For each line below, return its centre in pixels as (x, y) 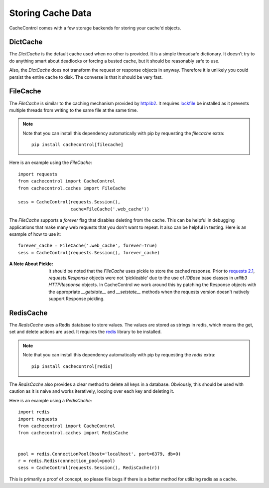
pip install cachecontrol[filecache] (78, 145)
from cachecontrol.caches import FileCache (72, 188)
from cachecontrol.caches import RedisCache (73, 433)
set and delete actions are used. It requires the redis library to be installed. (85, 332)
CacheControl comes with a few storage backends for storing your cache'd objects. (95, 28)
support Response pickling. (76, 299)
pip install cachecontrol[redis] (72, 366)
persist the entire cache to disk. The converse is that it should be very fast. (86, 77)
